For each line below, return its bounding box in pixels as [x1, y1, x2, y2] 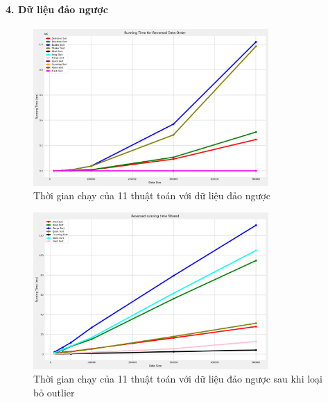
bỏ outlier [33, 385, 75, 399]
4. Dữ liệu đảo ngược [6, 1, 108, 16]
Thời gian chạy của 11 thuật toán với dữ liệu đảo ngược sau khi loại [33, 371, 322, 386]
